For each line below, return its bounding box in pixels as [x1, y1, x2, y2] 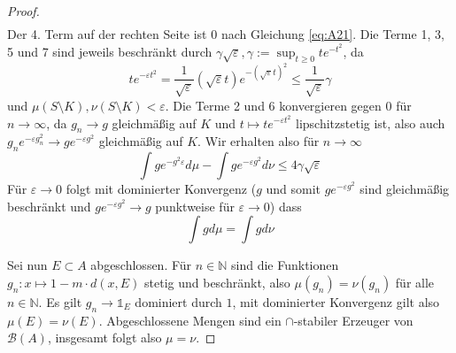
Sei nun [7, 256, 48, 274]
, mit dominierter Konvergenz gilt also [232, 292, 440, 311]
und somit [266, 180, 321, 198]
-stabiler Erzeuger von [293, 311, 413, 329]
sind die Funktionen [231, 256, 339, 274]
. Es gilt [38, 292, 82, 311]
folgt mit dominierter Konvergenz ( [66, 180, 257, 198]
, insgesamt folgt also [47, 328, 162, 347]
